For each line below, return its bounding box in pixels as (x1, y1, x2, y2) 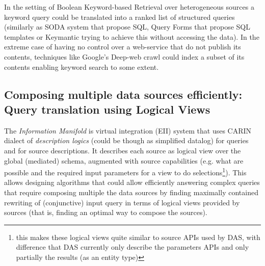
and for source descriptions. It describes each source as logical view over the (4, 145, 241, 155)
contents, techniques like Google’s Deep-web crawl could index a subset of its (4, 51, 245, 62)
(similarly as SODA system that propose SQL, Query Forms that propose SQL (4, 21, 250, 32)
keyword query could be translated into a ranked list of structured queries (4, 11, 235, 22)
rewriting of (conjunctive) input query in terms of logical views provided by (4, 197, 240, 207)
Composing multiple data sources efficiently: (4, 86, 243, 102)
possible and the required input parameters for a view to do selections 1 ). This (4, 166, 247, 177)
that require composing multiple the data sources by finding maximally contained (4, 187, 258, 197)
